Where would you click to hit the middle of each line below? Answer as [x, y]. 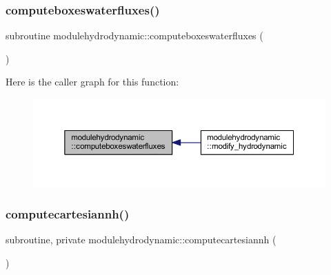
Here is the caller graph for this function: [92, 82]
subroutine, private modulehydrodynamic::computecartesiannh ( [141, 240]
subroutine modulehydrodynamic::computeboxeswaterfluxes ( [134, 35]
